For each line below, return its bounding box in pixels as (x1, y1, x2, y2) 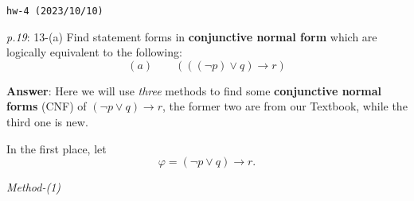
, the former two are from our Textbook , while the (162, 98, 408, 114)
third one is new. (6, 114, 88, 130)
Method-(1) (6, 179, 61, 195)
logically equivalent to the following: (6, 44, 182, 60)
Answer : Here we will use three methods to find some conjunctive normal (6, 82, 381, 99)
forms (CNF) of (6, 98, 87, 114)
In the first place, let (6, 140, 107, 157)
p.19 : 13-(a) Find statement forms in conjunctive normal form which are (6, 28, 377, 44)
